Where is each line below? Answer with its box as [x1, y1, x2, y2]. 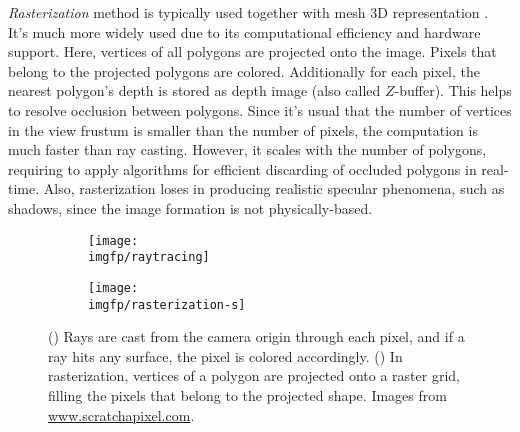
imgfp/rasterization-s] [88, 297, 246, 312]
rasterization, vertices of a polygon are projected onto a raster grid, [48, 365, 460, 386]
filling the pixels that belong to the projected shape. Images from [48, 384, 447, 405]
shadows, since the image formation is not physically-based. [8, 197, 373, 218]
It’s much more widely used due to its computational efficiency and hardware [8, 21, 481, 42]
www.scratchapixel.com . [48, 404, 195, 425]
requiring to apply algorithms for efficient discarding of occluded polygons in [8, 158, 477, 179]
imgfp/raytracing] [88, 250, 210, 265]
